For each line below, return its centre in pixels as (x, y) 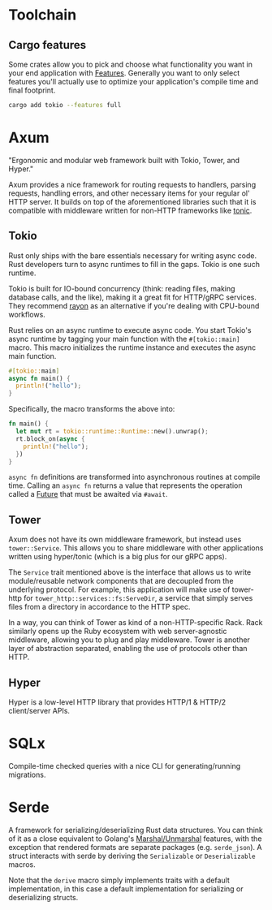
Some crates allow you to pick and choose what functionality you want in (131, 64)
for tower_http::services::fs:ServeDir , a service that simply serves (138, 598)
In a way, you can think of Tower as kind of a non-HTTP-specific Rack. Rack (136, 623)
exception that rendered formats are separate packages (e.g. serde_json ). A (135, 847)
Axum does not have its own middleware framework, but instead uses (125, 539)
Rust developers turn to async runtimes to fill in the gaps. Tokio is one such (134, 264)
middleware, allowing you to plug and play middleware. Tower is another (129, 640)
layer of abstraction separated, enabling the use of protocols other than (128, 649)
